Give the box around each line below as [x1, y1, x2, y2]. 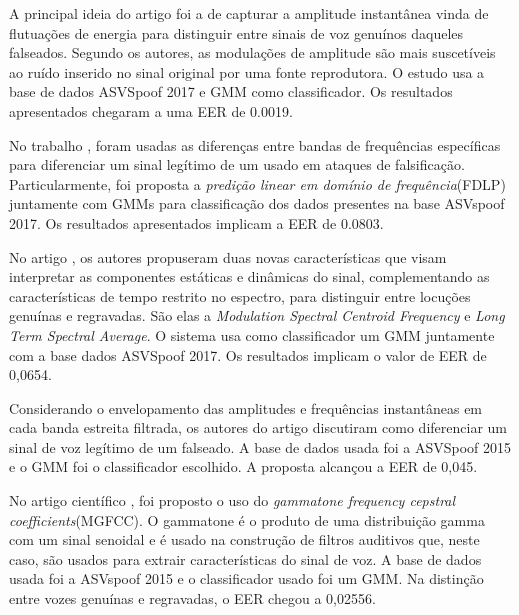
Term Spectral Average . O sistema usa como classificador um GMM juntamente [9, 324, 495, 345]
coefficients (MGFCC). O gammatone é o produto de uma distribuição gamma [9, 509, 485, 530]
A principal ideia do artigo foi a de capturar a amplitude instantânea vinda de [9, 3, 489, 23]
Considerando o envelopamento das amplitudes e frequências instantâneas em [9, 397, 483, 418]
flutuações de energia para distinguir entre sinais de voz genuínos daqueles [9, 22, 464, 43]
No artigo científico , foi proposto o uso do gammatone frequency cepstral [9, 490, 456, 511]
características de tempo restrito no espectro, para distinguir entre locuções [9, 285, 471, 306]
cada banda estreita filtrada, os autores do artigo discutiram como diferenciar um [9, 417, 507, 438]
